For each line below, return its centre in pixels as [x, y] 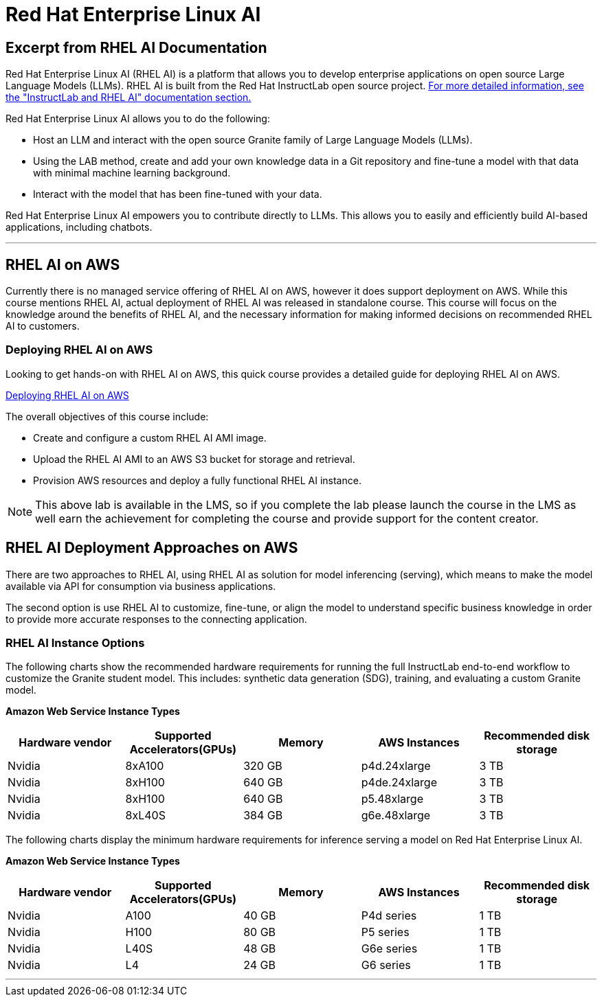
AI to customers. [43, 326]
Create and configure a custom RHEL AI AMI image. [150, 437]
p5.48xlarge [392, 799]
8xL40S [145, 816]
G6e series [389, 949]
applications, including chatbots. [79, 227]
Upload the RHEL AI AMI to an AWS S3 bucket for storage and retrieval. [194, 459]
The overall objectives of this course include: [107, 416]
